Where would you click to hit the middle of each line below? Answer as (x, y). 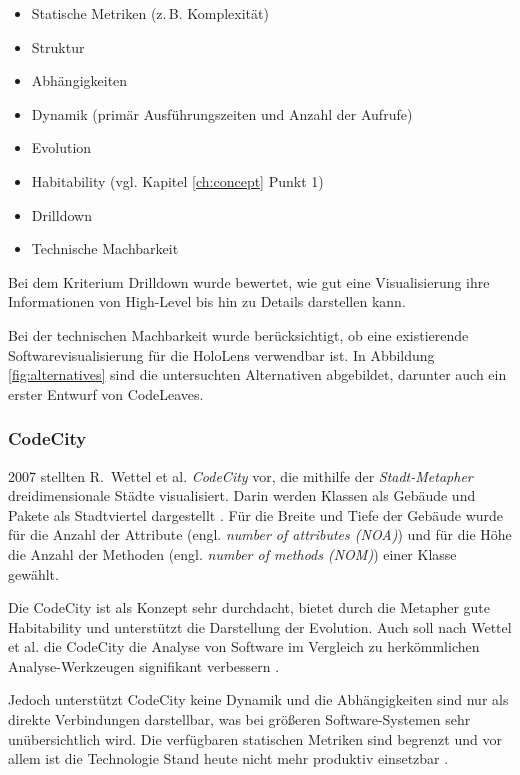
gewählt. (33, 573)
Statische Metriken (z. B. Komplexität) (150, 13)
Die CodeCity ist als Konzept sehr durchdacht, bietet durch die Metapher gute (249, 607)
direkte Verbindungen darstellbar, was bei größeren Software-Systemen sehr (239, 719)
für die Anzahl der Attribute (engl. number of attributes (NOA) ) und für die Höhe (260, 534)
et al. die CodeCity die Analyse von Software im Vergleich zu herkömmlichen (244, 646)
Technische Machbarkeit (105, 248)
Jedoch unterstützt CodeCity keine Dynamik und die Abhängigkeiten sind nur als (258, 699)
